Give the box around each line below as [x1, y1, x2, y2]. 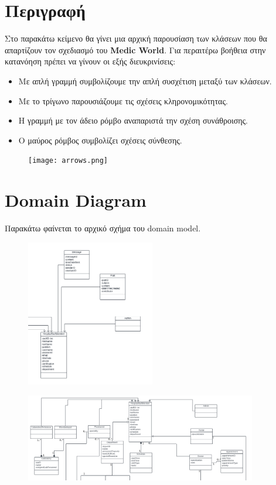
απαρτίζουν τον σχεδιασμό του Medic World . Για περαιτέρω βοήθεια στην [5, 43, 266, 56]
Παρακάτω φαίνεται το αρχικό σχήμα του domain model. [5, 222, 201, 234]
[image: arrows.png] [28, 156, 108, 165]
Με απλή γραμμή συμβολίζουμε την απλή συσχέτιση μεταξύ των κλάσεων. [18, 74, 272, 87]
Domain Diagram [5, 188, 146, 212]
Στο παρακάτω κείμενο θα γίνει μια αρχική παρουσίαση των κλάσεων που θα [5, 32, 267, 45]
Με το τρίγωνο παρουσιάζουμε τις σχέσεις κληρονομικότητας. [18, 94, 228, 107]
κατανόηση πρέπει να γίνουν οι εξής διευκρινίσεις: [5, 55, 176, 67]
